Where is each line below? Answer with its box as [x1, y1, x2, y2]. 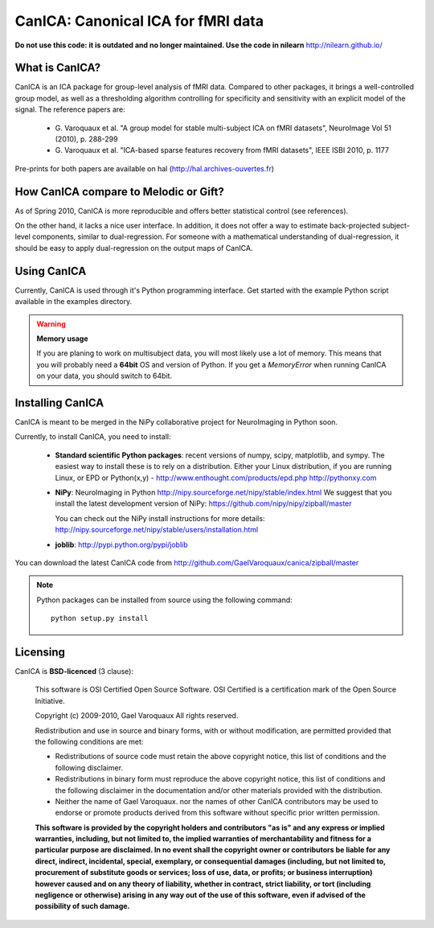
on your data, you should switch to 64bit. [36, 371, 173, 381]
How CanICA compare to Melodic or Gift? [14, 185, 225, 199]
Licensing [14, 645, 66, 659]
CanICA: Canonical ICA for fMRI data [14, 12, 264, 30]
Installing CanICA [14, 396, 104, 409]
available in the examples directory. [14, 297, 133, 306]
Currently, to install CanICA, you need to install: [14, 432, 171, 441]
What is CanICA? [14, 61, 100, 75]
